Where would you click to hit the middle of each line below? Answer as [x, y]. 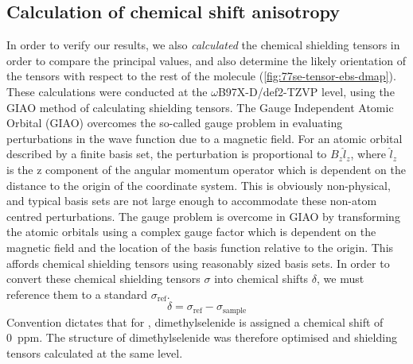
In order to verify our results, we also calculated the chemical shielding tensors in [203, 45]
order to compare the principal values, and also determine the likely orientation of [206, 60]
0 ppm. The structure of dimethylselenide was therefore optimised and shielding [202, 337]
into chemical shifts [261, 279]
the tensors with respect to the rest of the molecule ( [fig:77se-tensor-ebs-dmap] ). [201, 76]
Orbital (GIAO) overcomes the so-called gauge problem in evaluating [175, 123]
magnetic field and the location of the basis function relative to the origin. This [200, 247]
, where [368, 154]
